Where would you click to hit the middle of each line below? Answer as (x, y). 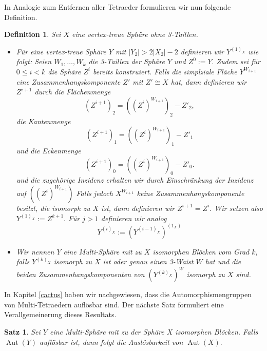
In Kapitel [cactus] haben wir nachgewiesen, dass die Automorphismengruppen (128, 294)
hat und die (223, 261)
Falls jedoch (94, 193)
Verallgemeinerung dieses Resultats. (60, 314)
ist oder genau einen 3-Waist (148, 261)
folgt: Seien (34, 61)
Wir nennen (35, 251)
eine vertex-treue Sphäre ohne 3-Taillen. (135, 34)
